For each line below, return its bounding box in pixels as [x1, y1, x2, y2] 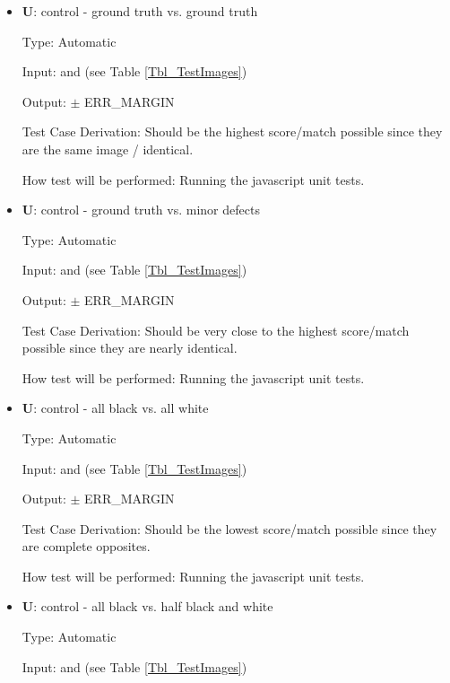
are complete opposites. [22, 537, 151, 556]
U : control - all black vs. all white [22, 398, 209, 417]
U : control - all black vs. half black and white [22, 597, 273, 616]
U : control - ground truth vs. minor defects [22, 200, 260, 219]
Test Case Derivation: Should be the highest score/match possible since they [22, 122, 443, 141]
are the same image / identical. [22, 139, 194, 158]
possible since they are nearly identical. [22, 338, 238, 357]
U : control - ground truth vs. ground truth [22, 2, 258, 20]
